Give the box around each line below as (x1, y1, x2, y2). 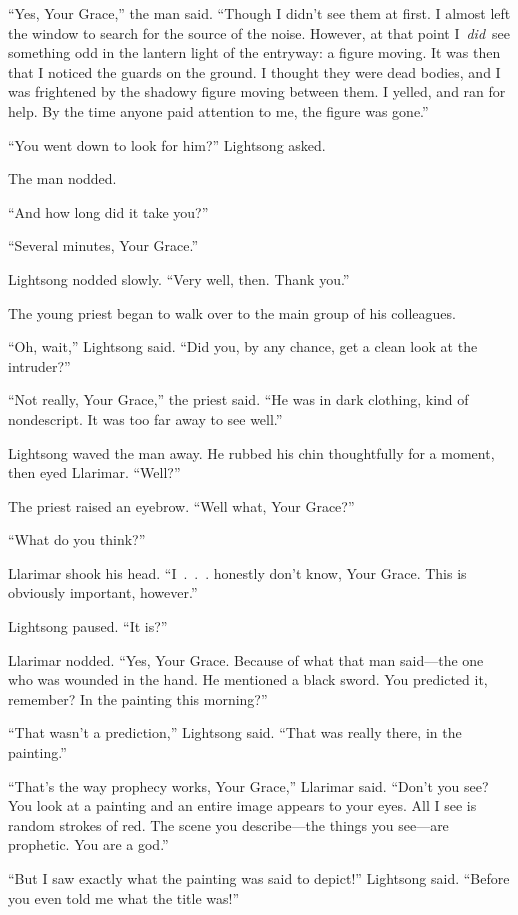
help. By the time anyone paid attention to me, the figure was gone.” (8, 100, 429, 121)
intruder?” (8, 355, 71, 376)
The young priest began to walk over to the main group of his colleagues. (8, 302, 456, 323)
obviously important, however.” (8, 582, 198, 603)
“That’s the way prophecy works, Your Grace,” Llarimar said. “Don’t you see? (8, 775, 489, 796)
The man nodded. (8, 168, 117, 189)
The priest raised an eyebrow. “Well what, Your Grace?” (8, 495, 355, 516)
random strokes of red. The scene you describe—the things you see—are (8, 814, 449, 835)
